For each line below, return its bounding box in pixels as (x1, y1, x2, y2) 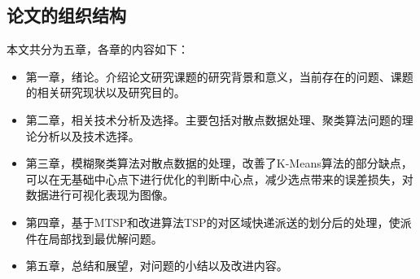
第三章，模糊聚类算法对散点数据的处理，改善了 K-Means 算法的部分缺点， (25, 155, 413, 172)
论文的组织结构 (7, 2, 126, 28)
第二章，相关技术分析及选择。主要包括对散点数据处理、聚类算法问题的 (25, 111, 402, 128)
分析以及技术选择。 (37, 127, 140, 144)
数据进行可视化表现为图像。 (25, 186, 174, 203)
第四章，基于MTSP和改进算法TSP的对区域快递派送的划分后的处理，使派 (25, 213, 412, 230)
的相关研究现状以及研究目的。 (25, 84, 186, 101)
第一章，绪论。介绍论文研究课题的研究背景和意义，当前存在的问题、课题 (25, 68, 413, 85)
